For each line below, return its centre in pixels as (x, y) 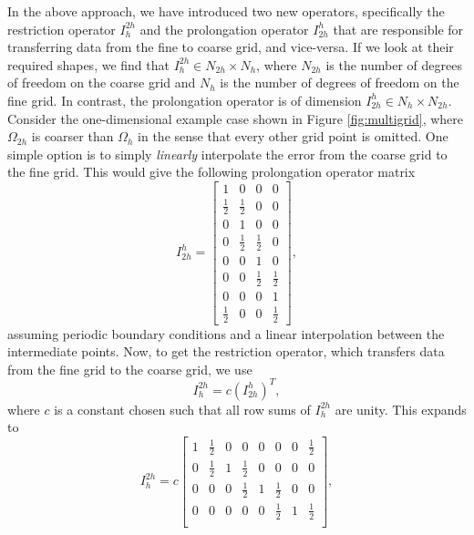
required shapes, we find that (88, 64)
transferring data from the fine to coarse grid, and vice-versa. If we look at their (231, 47)
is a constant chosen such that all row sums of (182, 409)
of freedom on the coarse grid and (102, 82)
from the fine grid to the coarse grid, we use (130, 369)
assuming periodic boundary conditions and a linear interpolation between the (226, 333)
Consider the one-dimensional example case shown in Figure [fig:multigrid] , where (236, 118)
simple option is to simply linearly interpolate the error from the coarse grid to (227, 154)
